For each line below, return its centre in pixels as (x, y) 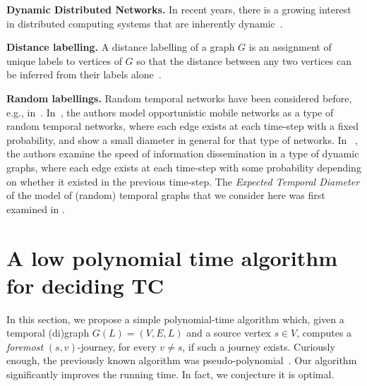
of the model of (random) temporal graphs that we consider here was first (166, 195)
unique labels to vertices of (64, 60)
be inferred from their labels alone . (84, 74)
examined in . (36, 209)
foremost (25, 346)
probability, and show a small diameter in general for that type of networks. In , (182, 139)
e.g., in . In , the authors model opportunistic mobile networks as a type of (170, 112)
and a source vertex (229, 333)
